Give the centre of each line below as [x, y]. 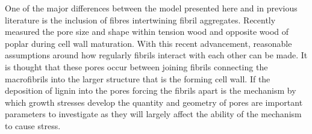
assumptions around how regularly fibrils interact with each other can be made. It [156, 55]
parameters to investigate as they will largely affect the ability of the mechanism [153, 114]
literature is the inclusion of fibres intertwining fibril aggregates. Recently [140, 20]
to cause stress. [33, 125]
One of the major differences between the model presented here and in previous [151, 8]
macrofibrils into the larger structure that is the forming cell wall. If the [138, 78]
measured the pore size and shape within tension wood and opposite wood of [147, 32]
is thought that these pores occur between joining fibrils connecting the [136, 66]
